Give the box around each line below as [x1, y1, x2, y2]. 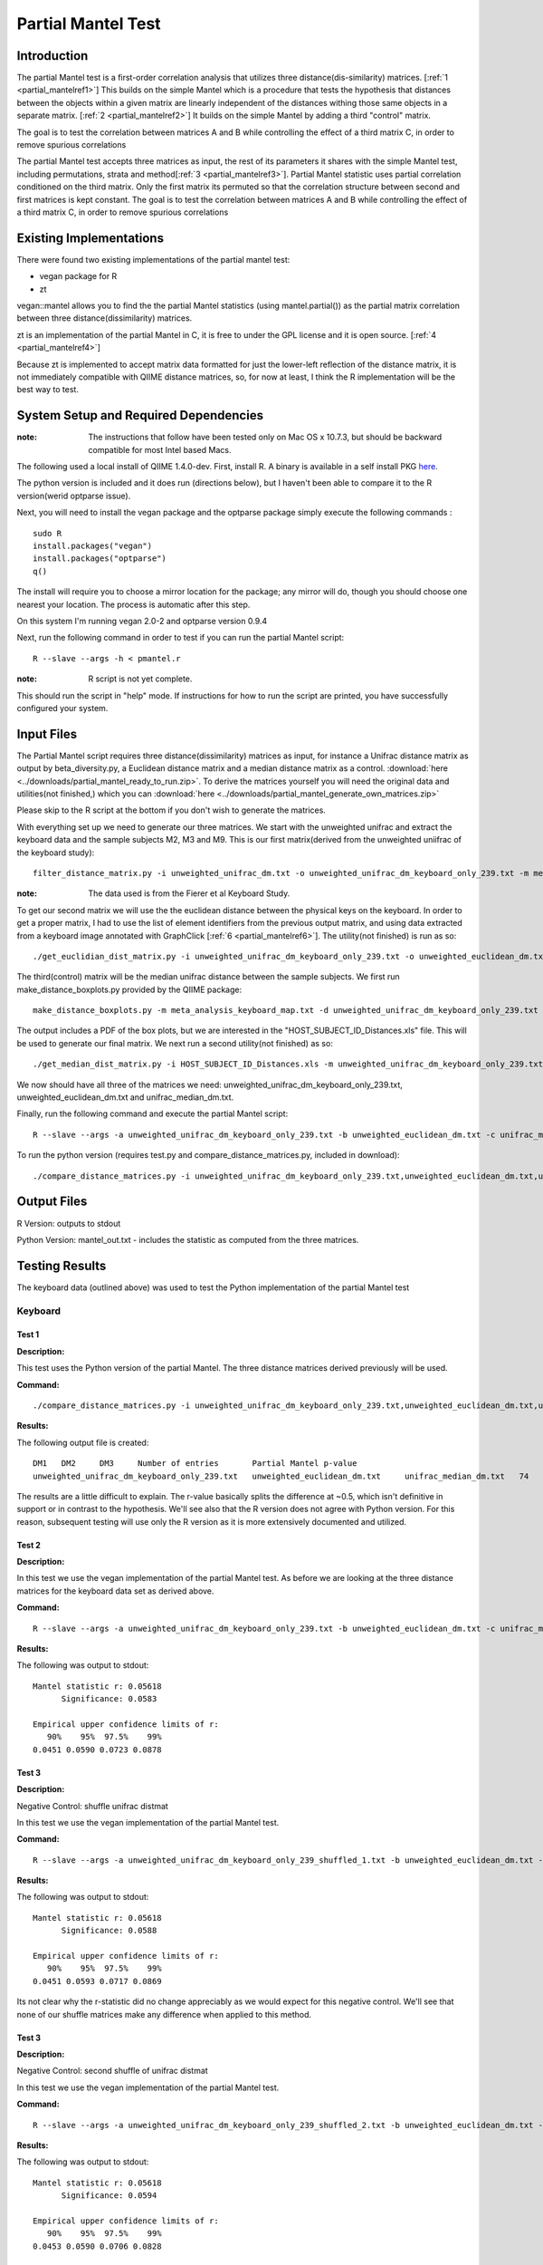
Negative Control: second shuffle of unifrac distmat [16, 2066, 208, 2077]
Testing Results [16, 1258, 107, 1273]
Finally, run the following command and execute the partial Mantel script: [16, 1108, 289, 1119]
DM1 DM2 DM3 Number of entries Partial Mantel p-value [33, 1459, 357, 1469]
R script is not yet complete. [88, 673, 193, 684]
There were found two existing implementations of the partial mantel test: [16, 254, 291, 265]
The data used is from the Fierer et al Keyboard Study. [88, 888, 291, 899]
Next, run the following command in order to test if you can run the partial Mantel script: [16, 632, 345, 643]
